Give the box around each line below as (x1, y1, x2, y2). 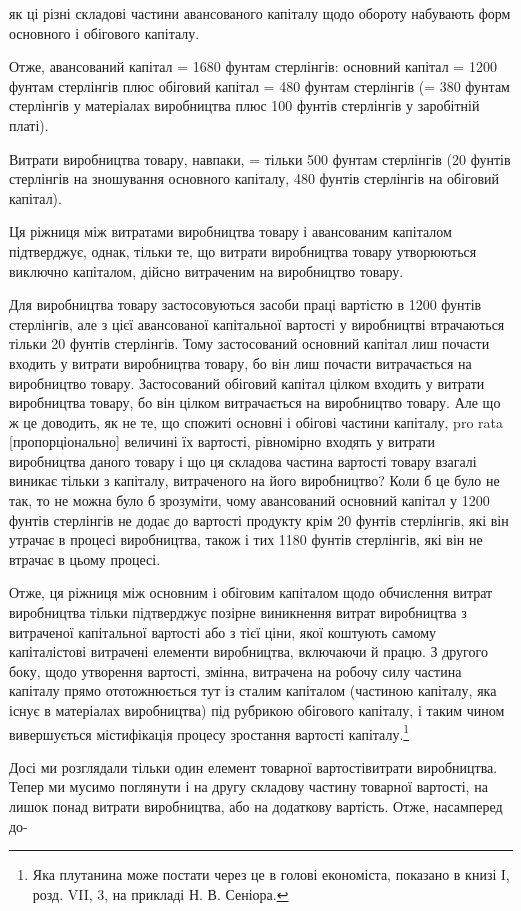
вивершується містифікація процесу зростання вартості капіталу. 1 (9, 720, 410, 744)
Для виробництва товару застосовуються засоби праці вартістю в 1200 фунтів (9, 294, 482, 315)
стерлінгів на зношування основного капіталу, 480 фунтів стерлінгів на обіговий (9, 168, 500, 189)
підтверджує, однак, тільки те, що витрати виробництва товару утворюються (9, 240, 477, 261)
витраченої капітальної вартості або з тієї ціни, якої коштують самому (9, 621, 437, 642)
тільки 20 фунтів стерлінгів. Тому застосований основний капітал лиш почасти (9, 333, 490, 354)
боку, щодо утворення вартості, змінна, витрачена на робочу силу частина (9, 660, 462, 681)
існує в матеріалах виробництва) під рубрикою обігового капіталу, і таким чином (9, 700, 505, 720)
